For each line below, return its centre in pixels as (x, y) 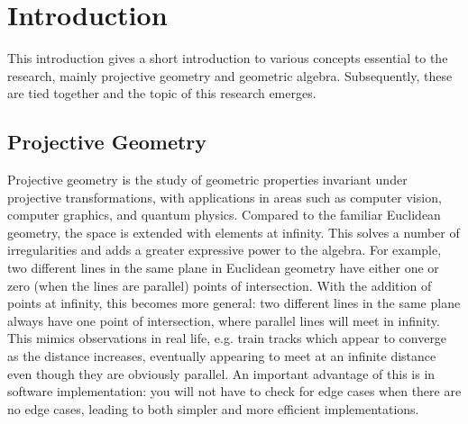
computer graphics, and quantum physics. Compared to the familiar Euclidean (224, 215)
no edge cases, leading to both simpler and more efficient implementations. (213, 408)
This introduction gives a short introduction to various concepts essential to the (228, 58)
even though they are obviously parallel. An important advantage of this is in (221, 373)
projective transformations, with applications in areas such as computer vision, (225, 197)
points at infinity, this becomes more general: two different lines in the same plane (234, 303)
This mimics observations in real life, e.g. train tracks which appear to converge (227, 338)
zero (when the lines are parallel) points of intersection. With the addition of (220, 285)
